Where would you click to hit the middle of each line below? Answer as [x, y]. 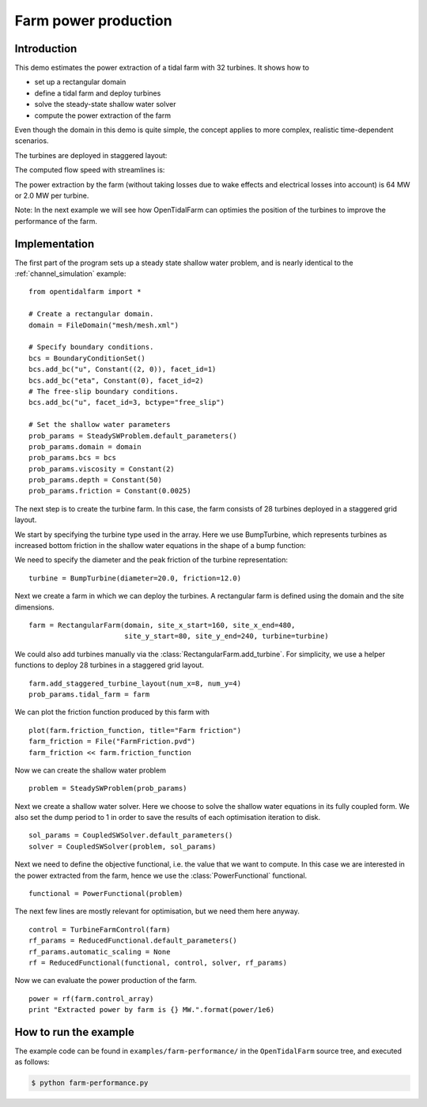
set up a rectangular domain [80, 82]
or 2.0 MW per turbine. [52, 195]
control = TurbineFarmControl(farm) [100, 929]
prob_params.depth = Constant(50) [95, 480]
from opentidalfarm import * [85, 292]
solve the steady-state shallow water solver [105, 104]
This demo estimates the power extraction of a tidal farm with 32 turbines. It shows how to [162, 68]
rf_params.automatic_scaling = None [100, 952]
